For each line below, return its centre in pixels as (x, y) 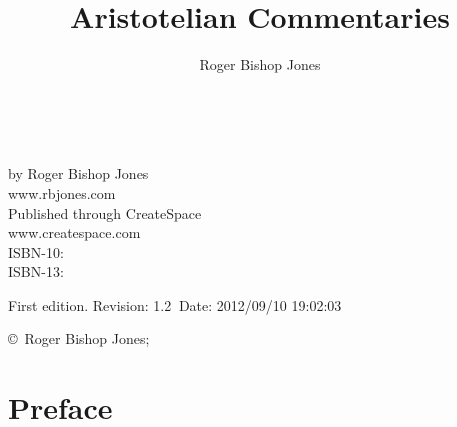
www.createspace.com (74, 232)
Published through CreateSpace (105, 212)
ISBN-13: (36, 271)
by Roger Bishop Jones (78, 173)
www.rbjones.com (62, 192)
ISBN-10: (36, 251)
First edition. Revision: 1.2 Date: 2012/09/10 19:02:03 (175, 304)
